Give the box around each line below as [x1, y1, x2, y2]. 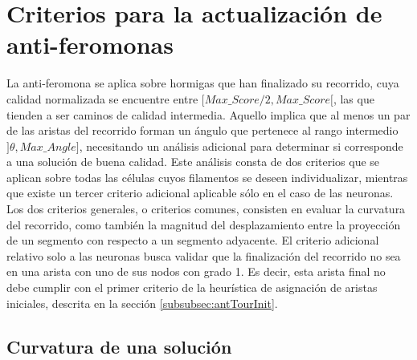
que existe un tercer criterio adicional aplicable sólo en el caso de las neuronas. [6, 184, 394, 201]
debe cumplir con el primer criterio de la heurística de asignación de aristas [6, 279, 378, 296]
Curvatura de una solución [6, 334, 232, 358]
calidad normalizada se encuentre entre [6, 90, 198, 107]
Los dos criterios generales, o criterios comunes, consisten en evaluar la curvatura [6, 200, 406, 217]
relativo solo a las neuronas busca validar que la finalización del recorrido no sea [6, 247, 401, 264]
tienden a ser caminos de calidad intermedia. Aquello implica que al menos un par [6, 106, 411, 123]
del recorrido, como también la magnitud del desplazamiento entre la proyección [6, 216, 401, 233]
